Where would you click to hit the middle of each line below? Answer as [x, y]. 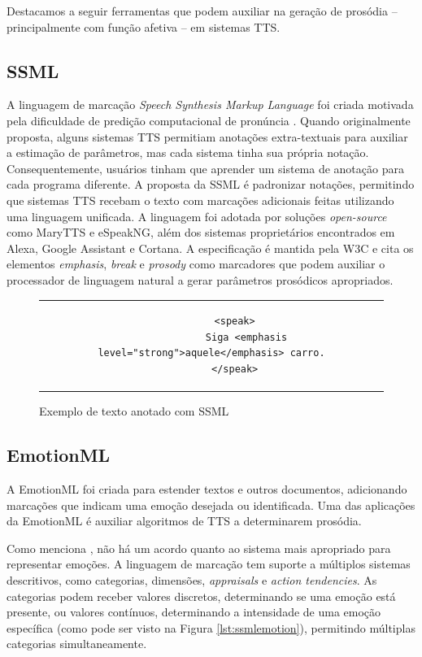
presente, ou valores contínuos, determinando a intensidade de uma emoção [194, 612]
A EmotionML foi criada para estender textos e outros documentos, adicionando [207, 488]
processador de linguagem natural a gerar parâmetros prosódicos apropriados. [200, 279]
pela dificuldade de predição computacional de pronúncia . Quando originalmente [209, 120]
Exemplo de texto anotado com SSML [134, 411]
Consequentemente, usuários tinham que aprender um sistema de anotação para [205, 168]
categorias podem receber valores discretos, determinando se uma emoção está [201, 596]
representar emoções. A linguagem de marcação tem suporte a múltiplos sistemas [209, 564]
